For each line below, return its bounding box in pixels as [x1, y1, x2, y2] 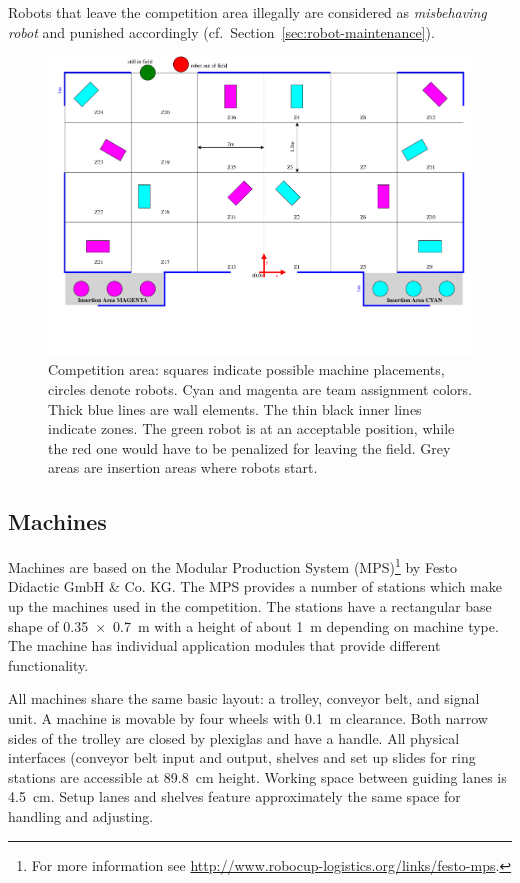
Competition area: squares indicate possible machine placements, [48, 359, 445, 380]
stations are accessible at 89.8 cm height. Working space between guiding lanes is [8, 766, 507, 787]
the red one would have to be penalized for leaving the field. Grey [48, 437, 451, 458]
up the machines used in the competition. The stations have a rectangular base [8, 596, 492, 617]
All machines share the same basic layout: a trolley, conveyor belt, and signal [8, 688, 480, 709]
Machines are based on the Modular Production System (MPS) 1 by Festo [8, 554, 458, 577]
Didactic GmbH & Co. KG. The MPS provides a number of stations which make [8, 576, 502, 597]
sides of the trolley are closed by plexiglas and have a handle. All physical [8, 727, 460, 748]
